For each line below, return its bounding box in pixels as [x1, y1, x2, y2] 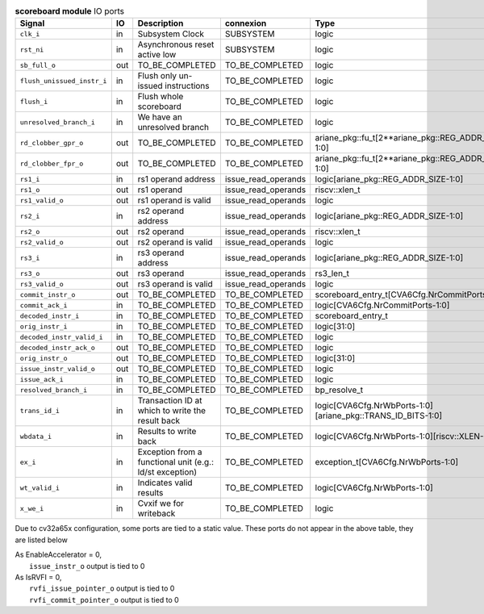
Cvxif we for [137, 498, 185, 509]
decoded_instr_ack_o [19, 343, 96, 352]
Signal [19, 18, 45, 29]
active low [137, 49, 177, 61]
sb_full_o [19, 61, 56, 69]
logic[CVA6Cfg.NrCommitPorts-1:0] [315, 299, 450, 311]
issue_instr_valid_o [19, 364, 96, 373]
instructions [165, 81, 210, 92]
